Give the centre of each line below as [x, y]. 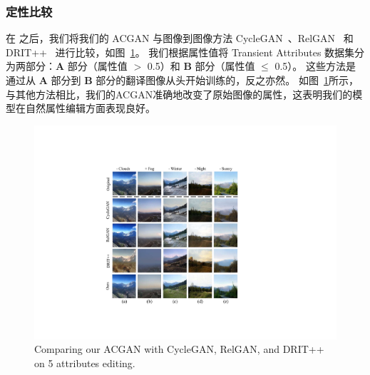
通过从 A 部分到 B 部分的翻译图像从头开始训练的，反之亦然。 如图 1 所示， [182, 80]
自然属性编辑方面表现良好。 [90, 108]
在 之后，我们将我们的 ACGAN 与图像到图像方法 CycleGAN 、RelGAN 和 [180, 38]
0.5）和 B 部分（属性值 [201, 66]
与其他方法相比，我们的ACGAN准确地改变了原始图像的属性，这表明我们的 [179, 94]
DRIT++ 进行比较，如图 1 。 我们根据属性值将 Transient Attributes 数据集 [180, 52]
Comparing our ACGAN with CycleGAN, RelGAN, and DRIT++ [179, 349]
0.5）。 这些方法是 [315, 66]
